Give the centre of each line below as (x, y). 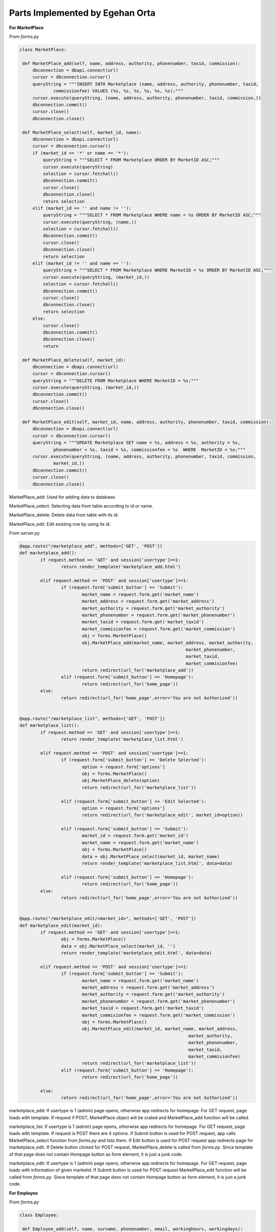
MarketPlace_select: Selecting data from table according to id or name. (81, 506)
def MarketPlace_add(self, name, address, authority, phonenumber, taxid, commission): (132, 63)
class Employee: (39, 1215)
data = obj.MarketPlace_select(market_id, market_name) (151, 856)
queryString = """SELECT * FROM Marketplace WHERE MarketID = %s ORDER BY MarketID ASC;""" (157, 270)
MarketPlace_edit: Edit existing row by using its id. (60, 524)
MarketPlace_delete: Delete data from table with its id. (64, 515)
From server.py (24, 533)
